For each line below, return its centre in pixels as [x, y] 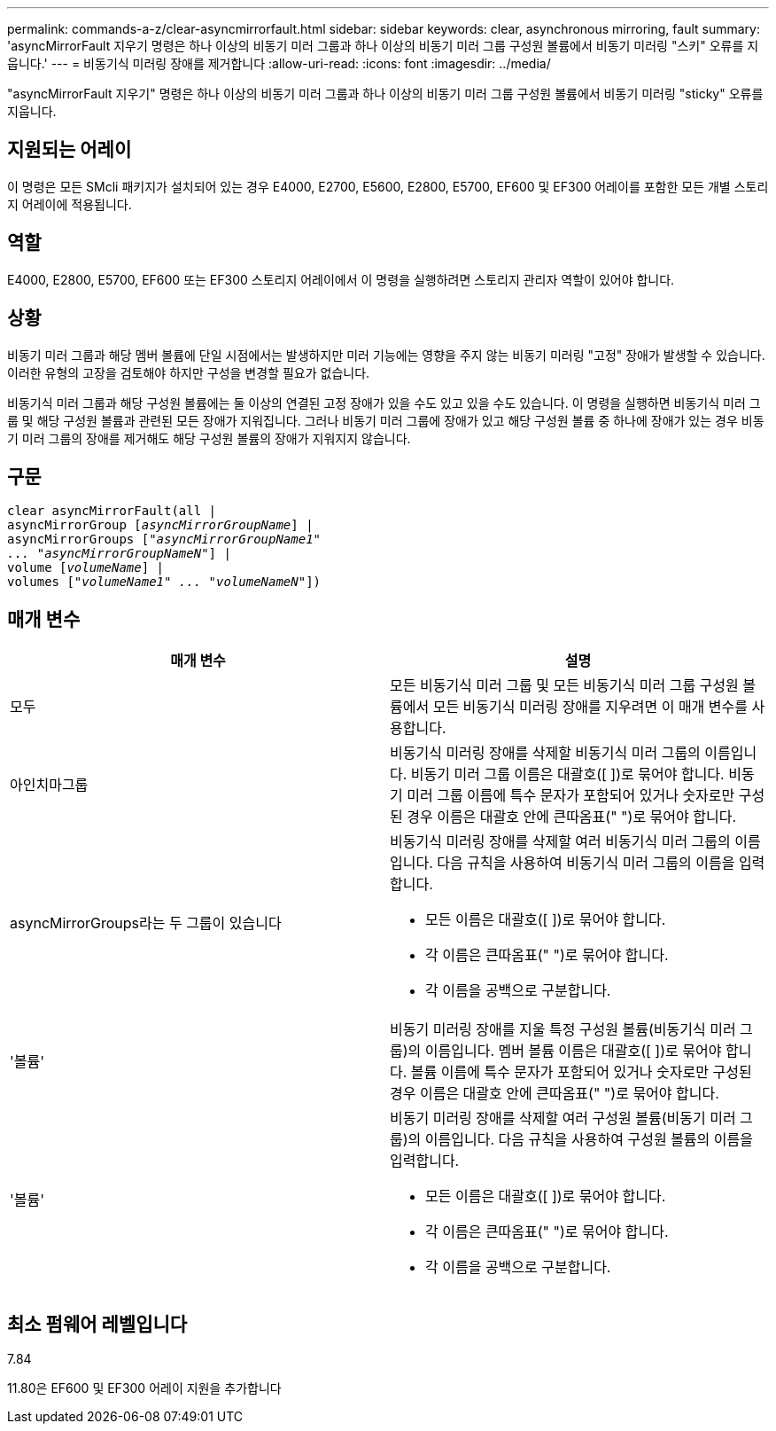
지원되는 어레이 [70, 150]
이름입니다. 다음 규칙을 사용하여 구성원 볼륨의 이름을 [589, 1140]
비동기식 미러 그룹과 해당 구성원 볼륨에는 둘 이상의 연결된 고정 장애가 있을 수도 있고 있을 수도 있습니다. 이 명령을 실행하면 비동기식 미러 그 [384, 403]
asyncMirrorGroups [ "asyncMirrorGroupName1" [164, 540]
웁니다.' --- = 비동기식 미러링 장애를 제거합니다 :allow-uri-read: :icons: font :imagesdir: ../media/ [279, 63]
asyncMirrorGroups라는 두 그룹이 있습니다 [146, 923]
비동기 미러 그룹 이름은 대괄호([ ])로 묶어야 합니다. [567, 774]
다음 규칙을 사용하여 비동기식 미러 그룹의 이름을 [586, 863]
